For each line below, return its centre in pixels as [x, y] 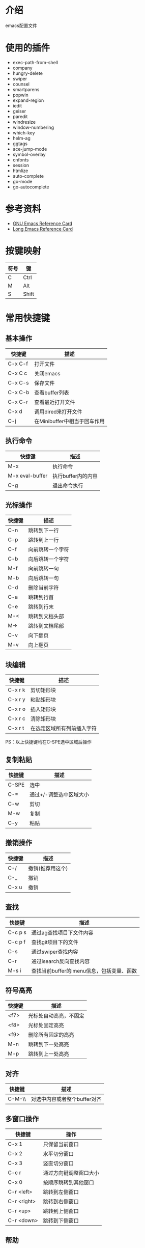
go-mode [22, 181]
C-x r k [17, 690]
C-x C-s [18, 382]
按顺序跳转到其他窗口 [68, 1183]
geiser [19, 111]
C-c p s [17, 932]
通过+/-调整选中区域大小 [59, 795]
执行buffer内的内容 [75, 476]
